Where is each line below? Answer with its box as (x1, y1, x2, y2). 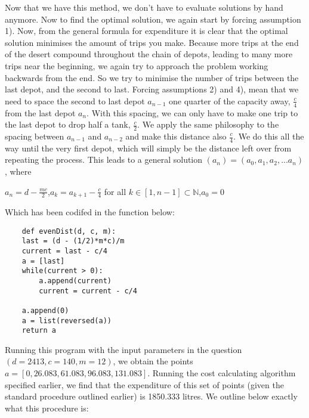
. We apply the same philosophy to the (137, 118, 279, 131)
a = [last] (21, 256, 65, 265)
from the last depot (5, 106, 76, 119)
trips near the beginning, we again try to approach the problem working (5, 59, 268, 72)
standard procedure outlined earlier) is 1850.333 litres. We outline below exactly (5, 390, 298, 402)
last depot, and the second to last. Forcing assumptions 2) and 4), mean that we (5, 83, 299, 95)
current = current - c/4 (39, 286, 137, 295)
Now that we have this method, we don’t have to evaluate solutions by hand (5, 1, 283, 13)
